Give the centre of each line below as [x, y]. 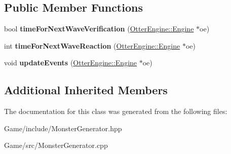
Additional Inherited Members [86, 90]
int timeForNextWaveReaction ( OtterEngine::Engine [92, 45]
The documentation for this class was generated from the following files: [116, 111]
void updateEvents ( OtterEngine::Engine [71, 63]
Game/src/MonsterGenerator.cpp [56, 145]
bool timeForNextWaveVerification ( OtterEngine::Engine [99, 29]
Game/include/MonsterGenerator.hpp [63, 128]
